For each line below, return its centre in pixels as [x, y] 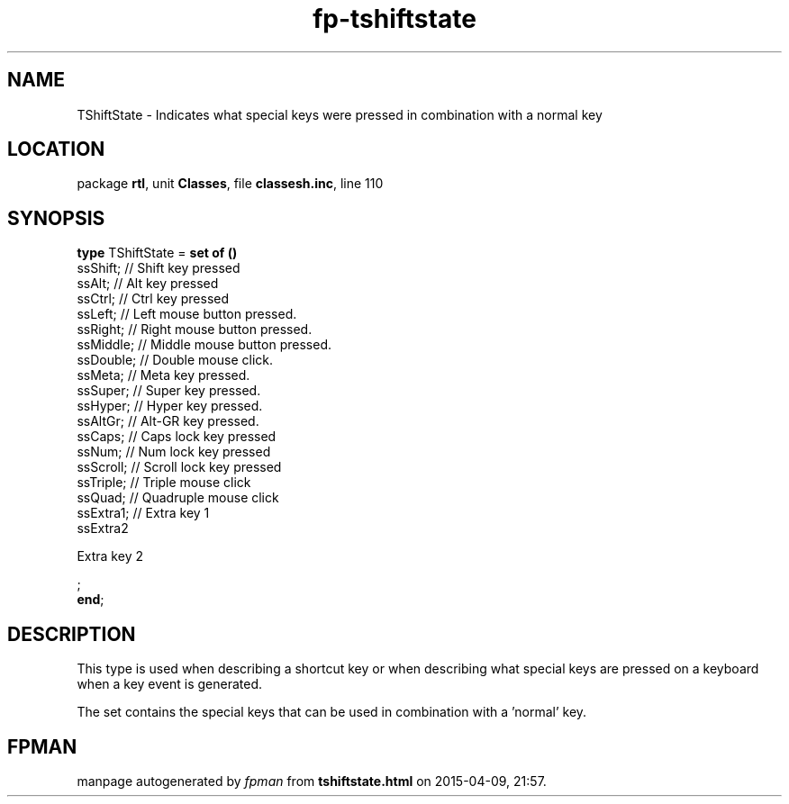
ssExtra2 [103, 528]
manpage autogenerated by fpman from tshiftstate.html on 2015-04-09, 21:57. [312, 781]
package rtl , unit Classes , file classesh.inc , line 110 [230, 184]
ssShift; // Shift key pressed [159, 268]
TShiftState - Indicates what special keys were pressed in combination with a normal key [340, 114]
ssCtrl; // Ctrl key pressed [153, 299]
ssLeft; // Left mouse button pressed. [187, 314]
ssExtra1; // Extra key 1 [143, 513]
